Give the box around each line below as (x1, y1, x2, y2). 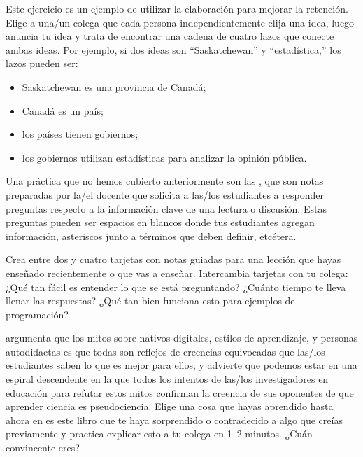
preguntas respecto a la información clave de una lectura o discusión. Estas (6, 201, 327, 216)
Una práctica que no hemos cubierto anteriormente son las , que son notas (6, 174, 324, 188)
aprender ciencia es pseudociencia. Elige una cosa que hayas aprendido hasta (6, 399, 334, 414)
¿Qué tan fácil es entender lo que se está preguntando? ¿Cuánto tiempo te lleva (6, 279, 346, 294)
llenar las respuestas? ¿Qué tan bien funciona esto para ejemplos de (6, 293, 295, 308)
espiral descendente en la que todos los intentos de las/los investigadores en (6, 372, 329, 386)
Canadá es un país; (22, 103, 104, 118)
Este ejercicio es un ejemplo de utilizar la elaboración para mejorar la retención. (6, 1, 348, 15)
